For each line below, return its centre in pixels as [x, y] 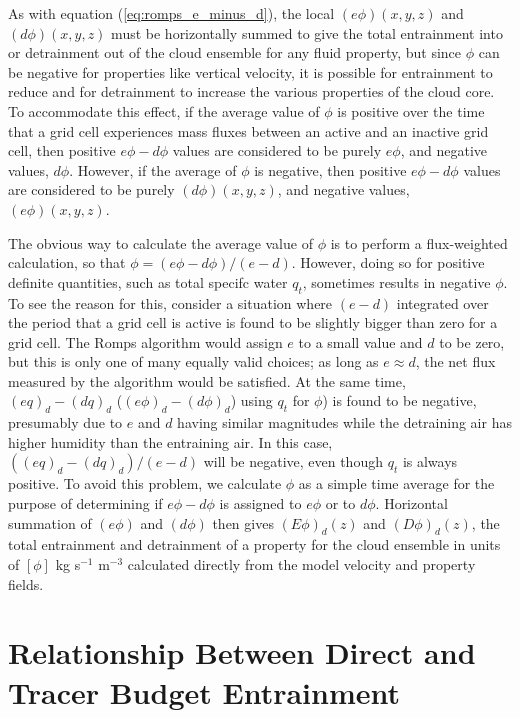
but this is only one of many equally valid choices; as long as [193, 361]
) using [251, 400]
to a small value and [360, 341]
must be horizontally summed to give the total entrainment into [307, 32]
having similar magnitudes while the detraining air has [344, 422]
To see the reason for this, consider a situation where [170, 302]
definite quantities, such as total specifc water [148, 281]
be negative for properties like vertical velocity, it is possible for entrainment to [250, 71]
